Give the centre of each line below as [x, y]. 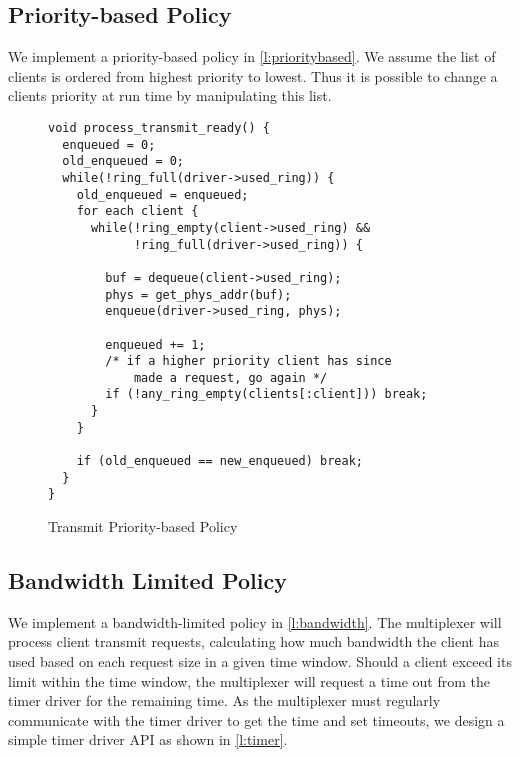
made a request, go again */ [230, 377]
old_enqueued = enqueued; [162, 194]
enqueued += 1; [155, 344]
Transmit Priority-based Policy [143, 526]
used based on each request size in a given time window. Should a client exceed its [260, 661]
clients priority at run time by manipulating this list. [170, 95]
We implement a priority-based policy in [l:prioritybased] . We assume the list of [252, 56]
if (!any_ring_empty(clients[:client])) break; [266, 394]
